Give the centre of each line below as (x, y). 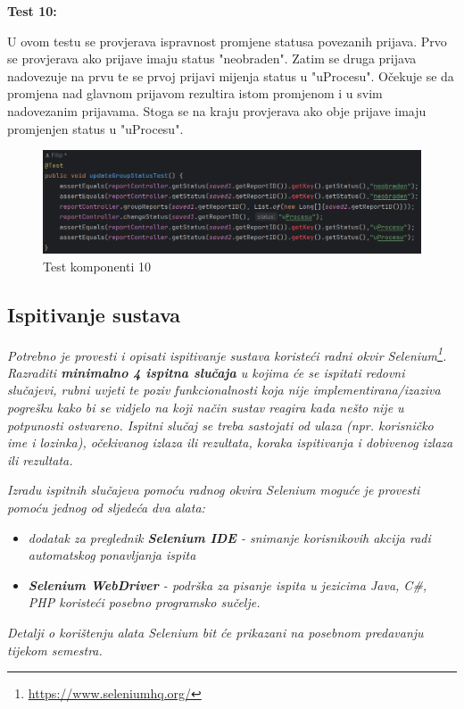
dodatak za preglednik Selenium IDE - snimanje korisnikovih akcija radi (229, 537)
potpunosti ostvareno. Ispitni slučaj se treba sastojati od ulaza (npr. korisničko (220, 425)
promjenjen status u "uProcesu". (95, 128)
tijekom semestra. (55, 650)
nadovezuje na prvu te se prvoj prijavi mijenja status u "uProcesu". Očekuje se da (231, 75)
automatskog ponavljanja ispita (112, 555)
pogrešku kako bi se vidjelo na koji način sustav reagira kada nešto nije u (206, 408)
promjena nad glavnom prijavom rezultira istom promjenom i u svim (195, 93)
